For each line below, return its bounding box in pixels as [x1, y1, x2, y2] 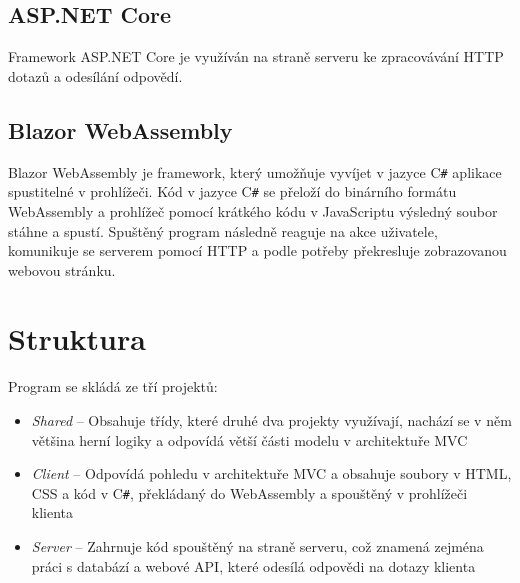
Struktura [8, 318, 146, 359]
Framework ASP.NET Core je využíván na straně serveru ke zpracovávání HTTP [8, 46, 504, 67]
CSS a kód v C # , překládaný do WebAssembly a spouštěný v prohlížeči [31, 482, 468, 503]
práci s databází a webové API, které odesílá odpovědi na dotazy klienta [31, 555, 476, 576]
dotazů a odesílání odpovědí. [8, 65, 183, 86]
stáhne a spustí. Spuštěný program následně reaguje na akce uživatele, [8, 220, 438, 241]
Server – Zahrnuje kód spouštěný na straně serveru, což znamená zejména [31, 536, 484, 557]
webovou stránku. [8, 259, 116, 280]
